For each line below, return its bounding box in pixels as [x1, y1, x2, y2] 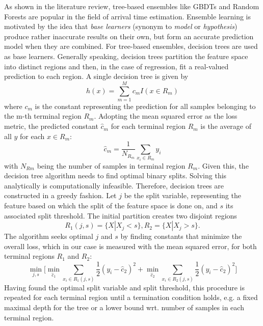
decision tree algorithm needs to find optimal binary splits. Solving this [4, 170, 227, 181]
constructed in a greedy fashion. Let [4, 190, 117, 201]
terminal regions [4, 251, 55, 261]
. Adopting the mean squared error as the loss [94, 111, 238, 121]
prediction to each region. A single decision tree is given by [4, 71, 189, 81]
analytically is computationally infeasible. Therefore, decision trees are [4, 180, 224, 191]
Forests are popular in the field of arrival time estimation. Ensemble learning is [4, 11, 251, 21]
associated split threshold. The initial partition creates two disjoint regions [4, 210, 237, 221]
